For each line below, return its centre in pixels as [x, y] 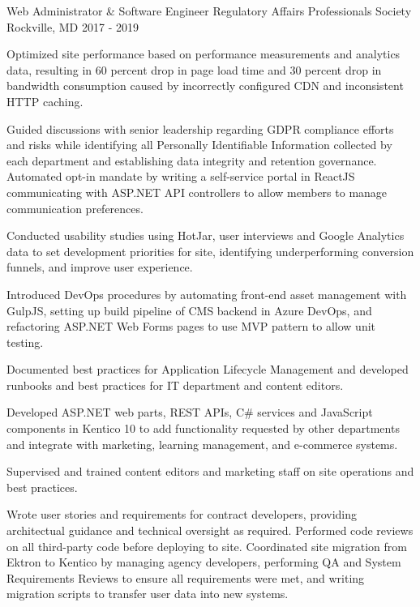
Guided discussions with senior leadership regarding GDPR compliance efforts [200, 128]
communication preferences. [75, 208]
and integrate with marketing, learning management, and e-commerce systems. [202, 444]
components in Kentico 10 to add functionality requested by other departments [203, 428]
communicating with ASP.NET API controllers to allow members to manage [197, 192]
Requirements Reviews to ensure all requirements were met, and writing [186, 577]
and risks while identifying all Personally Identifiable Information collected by [199, 145]
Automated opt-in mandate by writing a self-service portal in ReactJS [181, 176]
